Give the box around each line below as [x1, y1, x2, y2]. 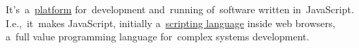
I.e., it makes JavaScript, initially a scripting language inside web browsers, [6, 15, 336, 30]
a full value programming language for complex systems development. [6, 29, 310, 44]
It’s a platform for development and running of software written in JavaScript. [6, 2, 354, 16]
